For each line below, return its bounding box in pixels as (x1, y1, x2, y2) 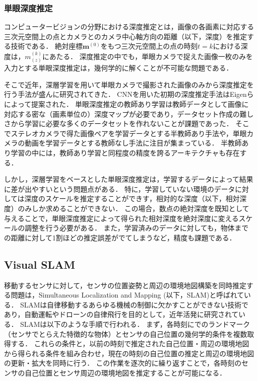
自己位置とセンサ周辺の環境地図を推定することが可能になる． (24, 367, 226, 378)
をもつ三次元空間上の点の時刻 (100, 41, 198, 51)
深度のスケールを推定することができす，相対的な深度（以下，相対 (24, 193, 240, 204)
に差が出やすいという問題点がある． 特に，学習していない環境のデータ (4, 183, 235, 194)
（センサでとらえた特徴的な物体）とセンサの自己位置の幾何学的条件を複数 (4, 328, 247, 339)
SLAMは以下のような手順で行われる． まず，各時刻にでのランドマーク (20, 318, 250, 329)
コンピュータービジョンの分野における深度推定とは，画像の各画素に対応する (4, 21, 254, 32)
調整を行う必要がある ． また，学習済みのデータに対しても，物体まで (24, 223, 249, 233)
